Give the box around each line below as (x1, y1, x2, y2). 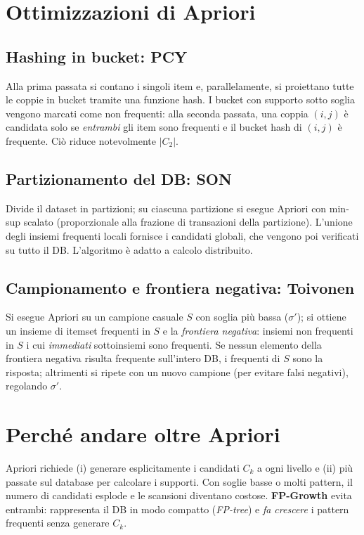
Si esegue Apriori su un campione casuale (6, 309, 183, 324)
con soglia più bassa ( (195, 309, 289, 324)
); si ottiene (297, 309, 346, 324)
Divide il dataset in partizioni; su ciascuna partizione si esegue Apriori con (6, 200, 327, 215)
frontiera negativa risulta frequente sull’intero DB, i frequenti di (6, 351, 280, 366)
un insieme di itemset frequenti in (6, 323, 150, 337)
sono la (292, 351, 323, 366)
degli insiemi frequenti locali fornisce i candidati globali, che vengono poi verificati (6, 228, 359, 243)
